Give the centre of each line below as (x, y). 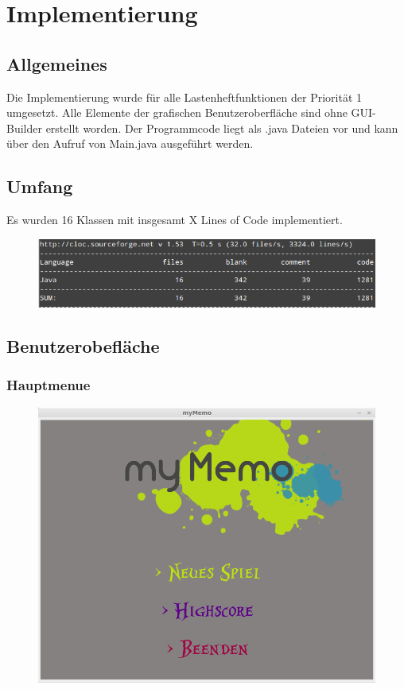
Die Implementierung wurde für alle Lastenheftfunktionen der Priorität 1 (185, 97)
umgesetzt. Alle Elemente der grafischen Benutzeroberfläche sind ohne (177, 112)
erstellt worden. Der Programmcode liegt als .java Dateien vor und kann (222, 128)
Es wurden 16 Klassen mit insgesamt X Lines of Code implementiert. (175, 220)
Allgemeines (57, 63)
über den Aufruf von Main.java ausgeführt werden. (130, 143)
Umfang (40, 186)
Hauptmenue (49, 385)
